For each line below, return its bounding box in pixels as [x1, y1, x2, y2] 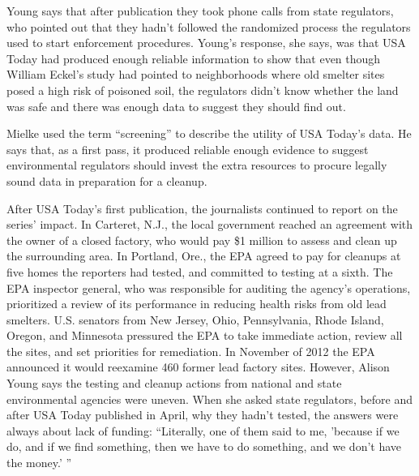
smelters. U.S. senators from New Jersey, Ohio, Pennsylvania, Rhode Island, [6, 311, 384, 328]
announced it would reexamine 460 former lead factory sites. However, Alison [6, 358, 390, 375]
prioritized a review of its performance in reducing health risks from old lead [6, 295, 387, 312]
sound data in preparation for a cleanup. [6, 172, 207, 189]
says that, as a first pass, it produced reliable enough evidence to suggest [6, 140, 369, 157]
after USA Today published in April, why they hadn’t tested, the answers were [6, 406, 399, 423]
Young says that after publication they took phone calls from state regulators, [6, 2, 394, 19]
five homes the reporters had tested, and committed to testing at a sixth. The [6, 263, 393, 280]
